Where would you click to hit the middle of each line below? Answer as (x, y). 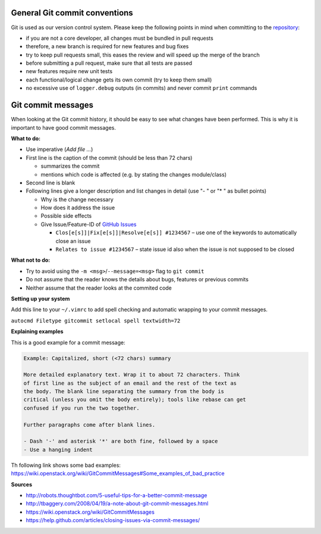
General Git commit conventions (72, 13)
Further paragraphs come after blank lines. (89, 425)
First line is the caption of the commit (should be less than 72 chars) (109, 158)
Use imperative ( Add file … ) (59, 149)
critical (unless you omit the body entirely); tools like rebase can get (135, 400)
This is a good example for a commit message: (68, 343)
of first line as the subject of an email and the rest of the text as (130, 383)
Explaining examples (37, 332)
